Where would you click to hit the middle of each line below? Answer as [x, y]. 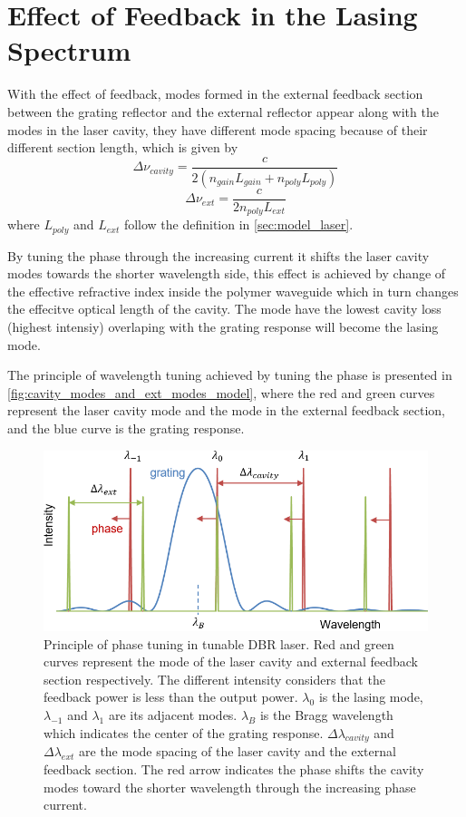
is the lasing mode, [371, 697]
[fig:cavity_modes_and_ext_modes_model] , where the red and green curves [221, 392]
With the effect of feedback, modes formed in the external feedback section [215, 94]
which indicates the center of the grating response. [184, 732]
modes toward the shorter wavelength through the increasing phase [230, 787]
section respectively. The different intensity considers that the [214, 679]
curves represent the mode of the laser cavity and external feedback [231, 661]
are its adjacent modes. [173, 715]
